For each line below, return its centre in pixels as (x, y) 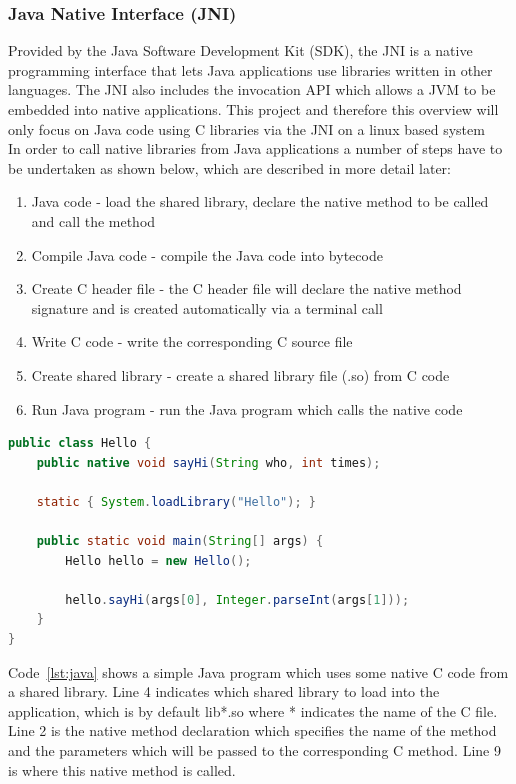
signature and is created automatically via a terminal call (207, 307)
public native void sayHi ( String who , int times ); (208, 462)
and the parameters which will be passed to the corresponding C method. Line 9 (254, 750)
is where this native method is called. (122, 769)
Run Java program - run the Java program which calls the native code (247, 408)
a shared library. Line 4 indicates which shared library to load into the (224, 691)
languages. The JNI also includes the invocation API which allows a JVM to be (252, 89)
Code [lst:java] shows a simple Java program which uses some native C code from (258, 671)
